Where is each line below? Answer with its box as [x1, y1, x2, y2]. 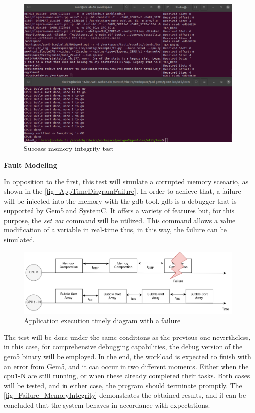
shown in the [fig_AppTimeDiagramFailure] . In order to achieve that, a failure [4, 186, 241, 196]
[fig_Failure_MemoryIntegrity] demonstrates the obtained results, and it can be [4, 390, 246, 400]
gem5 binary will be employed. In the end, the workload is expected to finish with [4, 351, 251, 361]
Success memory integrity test [24, 143, 114, 153]
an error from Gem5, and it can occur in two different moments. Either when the [4, 361, 249, 371]
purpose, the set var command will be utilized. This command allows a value [4, 215, 236, 225]
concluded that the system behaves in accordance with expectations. [4, 399, 210, 410]
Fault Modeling [4, 159, 57, 170]
